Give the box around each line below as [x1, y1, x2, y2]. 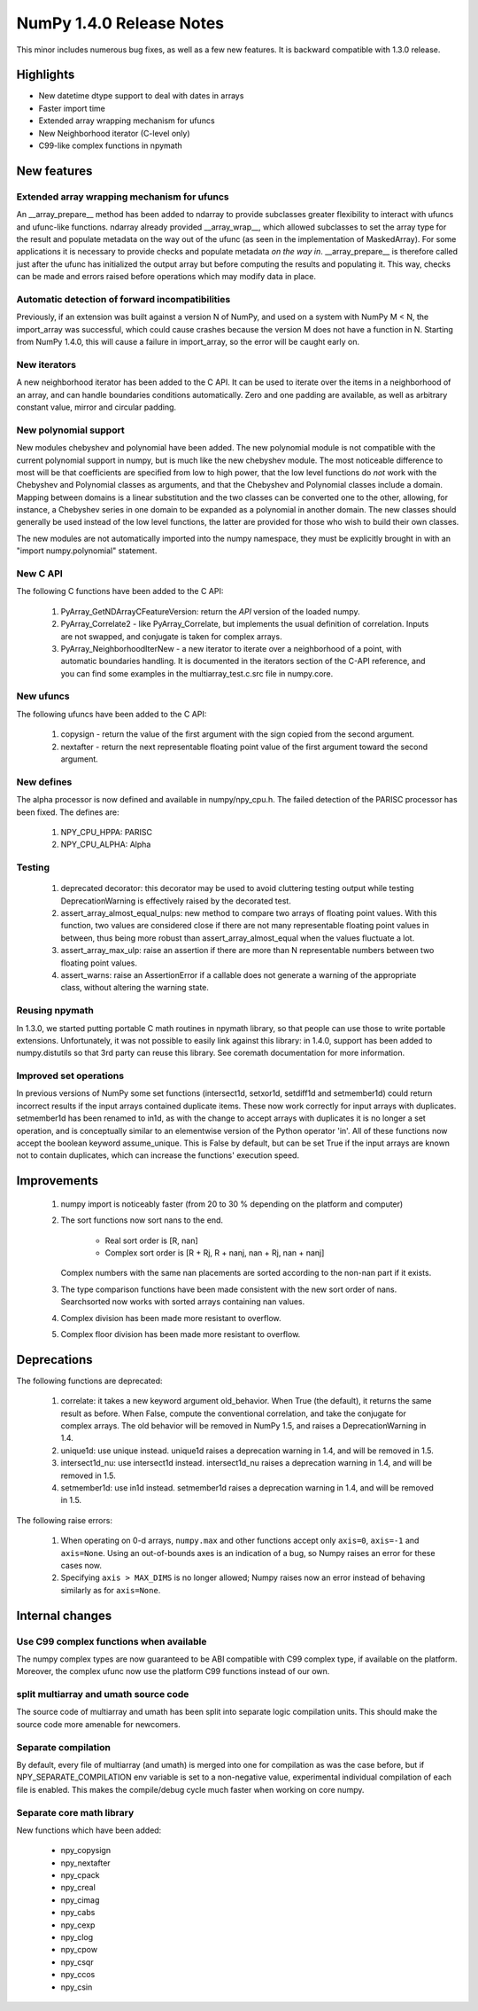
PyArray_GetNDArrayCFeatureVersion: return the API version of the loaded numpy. [60, 606, 360, 616]
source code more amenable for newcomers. [16, 1718, 181, 1729]
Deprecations [16, 1352, 93, 1367]
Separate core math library [16, 1806, 135, 1819]
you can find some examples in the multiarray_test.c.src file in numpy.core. [60, 668, 334, 678]
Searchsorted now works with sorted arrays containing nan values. [60, 1296, 305, 1307]
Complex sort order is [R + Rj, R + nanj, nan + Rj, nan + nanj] [104, 1248, 325, 1258]
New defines [16, 776, 73, 788]
